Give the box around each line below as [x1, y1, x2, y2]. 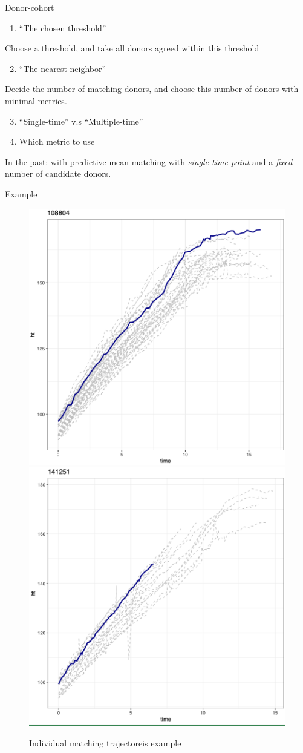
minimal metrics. [5, 94, 67, 107]
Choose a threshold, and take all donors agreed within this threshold [5, 42, 259, 54]
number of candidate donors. [5, 167, 111, 180]
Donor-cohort [5, 1, 54, 13]
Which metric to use [19, 135, 95, 148]
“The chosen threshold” [19, 21, 106, 34]
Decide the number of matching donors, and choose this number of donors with [5, 82, 299, 95]
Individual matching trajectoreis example [29, 736, 181, 749]
